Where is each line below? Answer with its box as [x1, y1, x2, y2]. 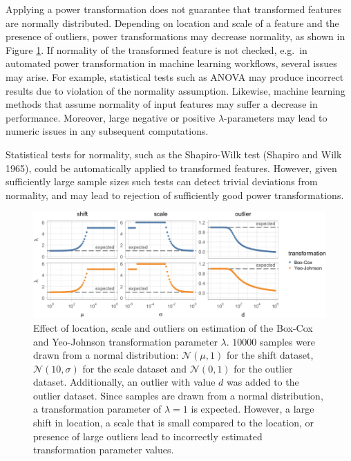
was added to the [227, 375, 299, 389]
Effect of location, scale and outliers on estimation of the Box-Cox [33, 320, 313, 335]
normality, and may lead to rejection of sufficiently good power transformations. [6, 187, 344, 202]
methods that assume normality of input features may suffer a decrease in [6, 97, 318, 111]
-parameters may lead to [224, 110, 328, 124]
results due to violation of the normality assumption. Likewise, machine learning [6, 83, 345, 97]
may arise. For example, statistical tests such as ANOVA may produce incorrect [6, 69, 344, 84]
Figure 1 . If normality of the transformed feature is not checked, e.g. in [6, 42, 307, 57]
